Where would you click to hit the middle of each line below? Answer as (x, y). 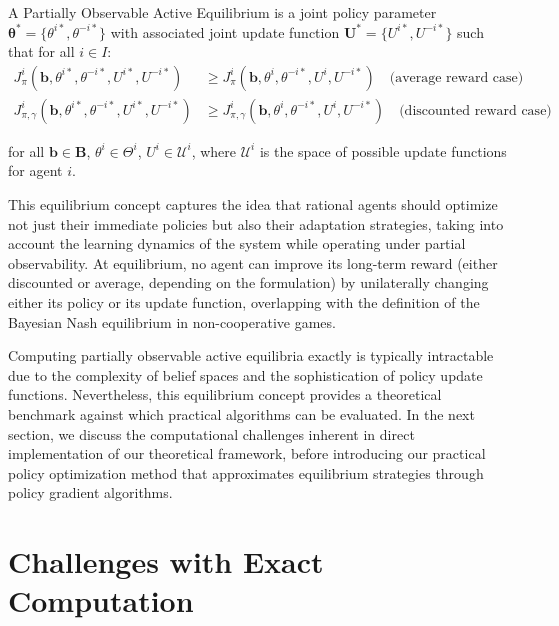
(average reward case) (456, 77)
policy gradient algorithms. (90, 492)
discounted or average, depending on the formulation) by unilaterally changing (248, 282)
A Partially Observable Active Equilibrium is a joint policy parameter (222, 12)
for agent (35, 170)
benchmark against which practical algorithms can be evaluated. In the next (241, 413)
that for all (41, 51)
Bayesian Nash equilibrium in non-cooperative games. (172, 321)
